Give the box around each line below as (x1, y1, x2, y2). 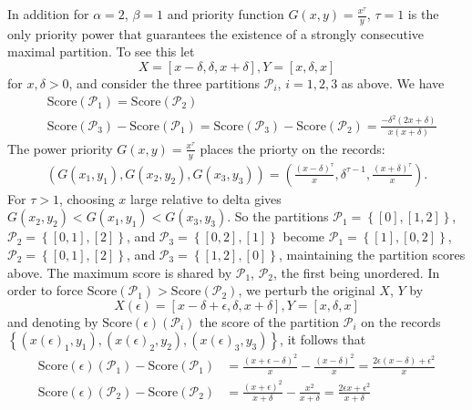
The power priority (7, 138, 113, 158)
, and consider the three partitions (68, 74, 261, 93)
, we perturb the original (238, 281, 375, 300)
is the (407, 5, 439, 23)
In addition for (7, 5, 89, 23)
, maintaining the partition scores (278, 244, 466, 263)
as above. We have (341, 74, 445, 93)
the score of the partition (200, 312, 340, 331)
